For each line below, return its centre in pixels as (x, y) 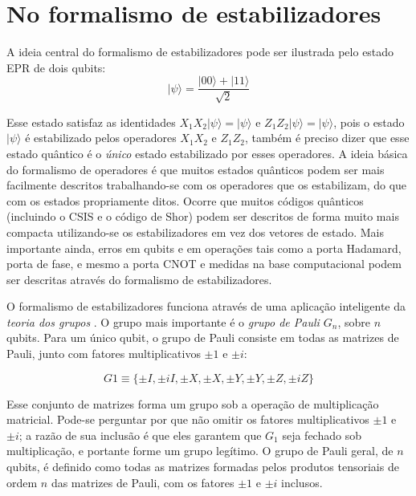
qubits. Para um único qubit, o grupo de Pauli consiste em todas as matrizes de (203, 337)
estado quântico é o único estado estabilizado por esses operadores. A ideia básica (207, 153)
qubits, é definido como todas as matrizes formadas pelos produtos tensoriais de (203, 467)
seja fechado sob (322, 435)
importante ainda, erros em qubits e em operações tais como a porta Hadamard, (204, 248)
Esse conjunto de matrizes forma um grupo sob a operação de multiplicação (193, 403)
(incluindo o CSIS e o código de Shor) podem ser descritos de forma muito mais (203, 216)
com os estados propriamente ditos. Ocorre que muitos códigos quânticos (185, 200)
